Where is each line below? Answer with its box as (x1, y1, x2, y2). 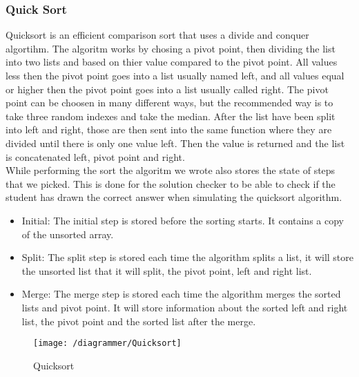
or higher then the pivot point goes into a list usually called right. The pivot (6, 81, 329, 96)
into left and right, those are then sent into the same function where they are (6, 122, 332, 137)
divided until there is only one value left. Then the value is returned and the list (6, 135, 345, 150)
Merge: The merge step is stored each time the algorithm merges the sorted (21, 287, 341, 301)
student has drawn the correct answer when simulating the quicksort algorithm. (6, 190, 342, 204)
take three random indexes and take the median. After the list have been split (6, 108, 336, 123)
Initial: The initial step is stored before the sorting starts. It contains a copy (21, 213, 344, 227)
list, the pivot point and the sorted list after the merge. (21, 313, 256, 328)
